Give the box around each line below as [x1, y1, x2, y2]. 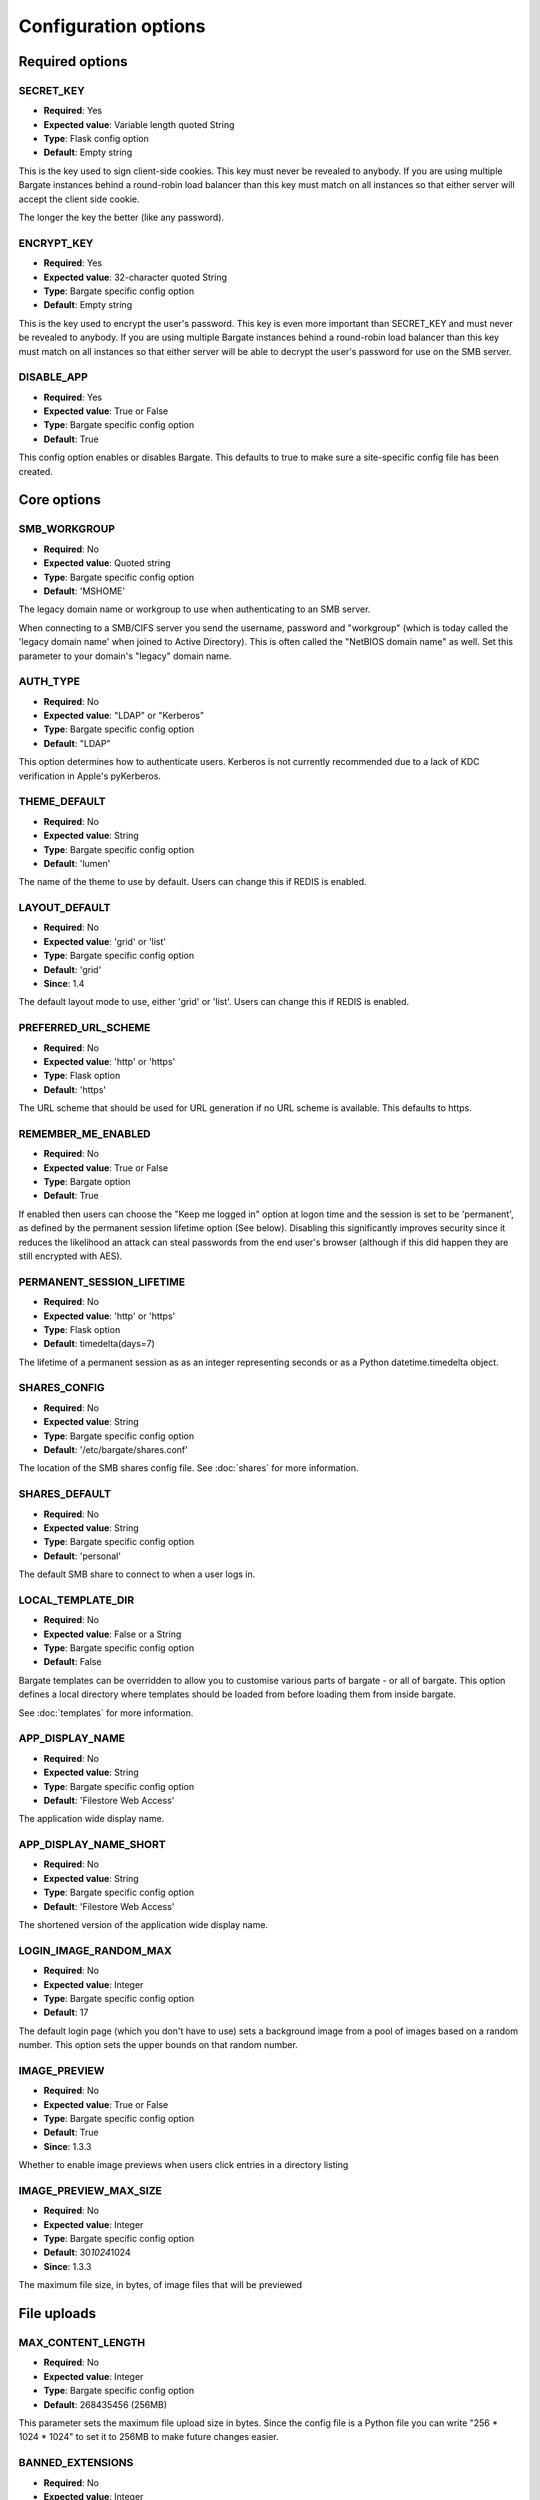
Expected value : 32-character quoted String [43, 271, 227, 283]
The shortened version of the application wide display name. [18, 1918, 269, 1930]
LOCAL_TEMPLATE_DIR [18, 1593, 135, 1607]
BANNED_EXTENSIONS [18, 2456, 134, 2470]
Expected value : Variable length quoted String [43, 118, 235, 130]
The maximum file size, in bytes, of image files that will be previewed [18, 2279, 303, 2291]
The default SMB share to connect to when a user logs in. [18, 1568, 256, 1580]
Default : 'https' [43, 1083, 107, 1095]
